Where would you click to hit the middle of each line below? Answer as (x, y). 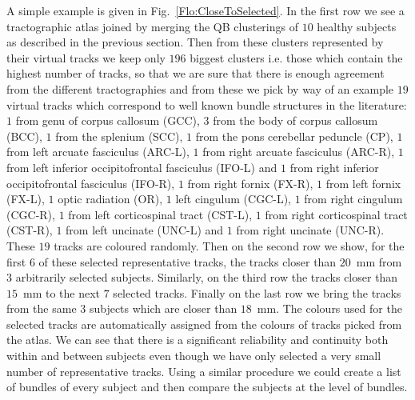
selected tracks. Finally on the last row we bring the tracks (257, 292)
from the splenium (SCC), (119, 136)
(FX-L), (26, 199)
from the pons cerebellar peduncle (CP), (294, 136)
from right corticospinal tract (336, 214)
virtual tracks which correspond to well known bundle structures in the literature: (207, 104)
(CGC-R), (31, 214)
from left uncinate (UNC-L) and (145, 230)
